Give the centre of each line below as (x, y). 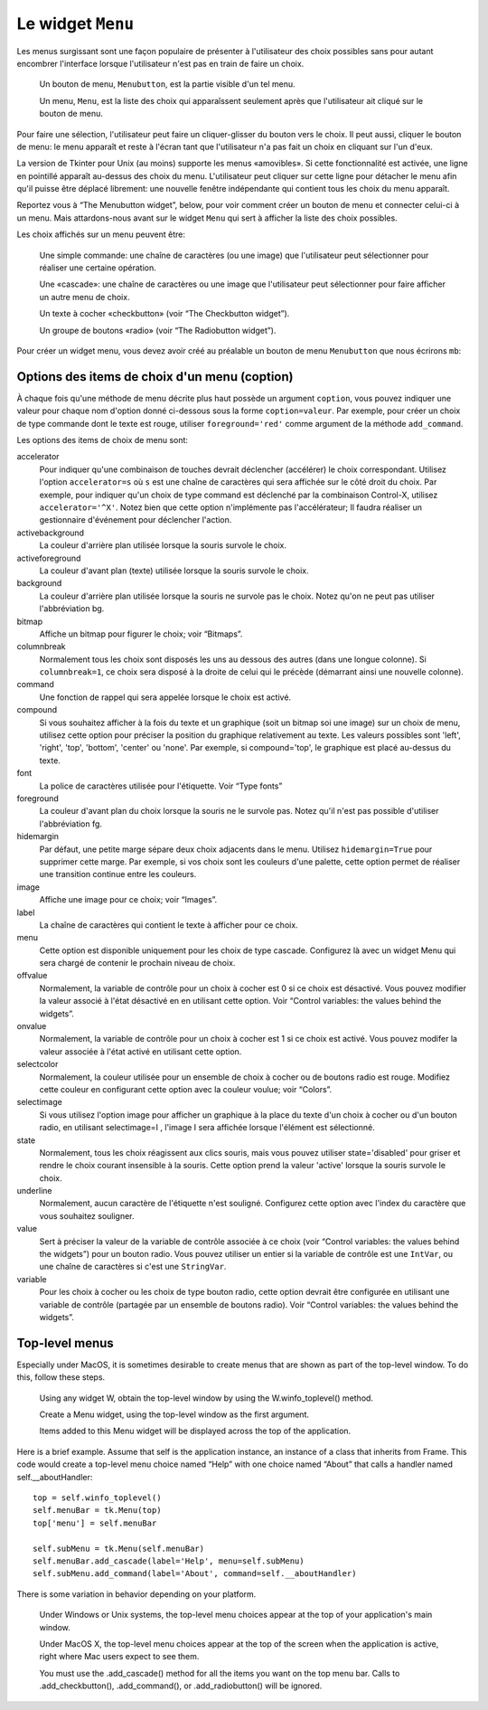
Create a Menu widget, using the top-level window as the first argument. (174, 1414)
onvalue (32, 1026)
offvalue (32, 976)
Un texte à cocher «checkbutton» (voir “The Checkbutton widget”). (164, 314)
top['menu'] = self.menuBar (95, 1523)
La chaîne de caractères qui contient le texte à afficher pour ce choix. (169, 925)
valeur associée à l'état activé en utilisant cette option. (141, 1051)
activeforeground (49, 558)
